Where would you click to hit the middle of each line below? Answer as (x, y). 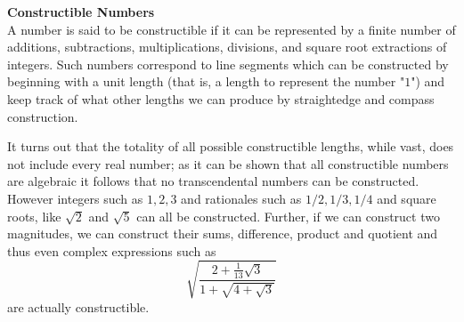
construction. (43, 116)
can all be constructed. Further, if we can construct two (288, 216)
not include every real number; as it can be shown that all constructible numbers (228, 163)
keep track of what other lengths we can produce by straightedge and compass (221, 98)
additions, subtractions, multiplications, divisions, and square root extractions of (227, 47)
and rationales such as (241, 198)
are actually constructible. (78, 306)
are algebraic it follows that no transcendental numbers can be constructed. (213, 181)
